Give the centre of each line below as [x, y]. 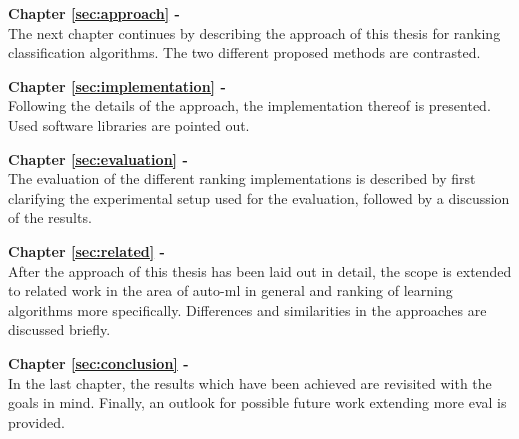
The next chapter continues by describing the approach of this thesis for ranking [254, 32]
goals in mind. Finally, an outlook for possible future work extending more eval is [257, 402]
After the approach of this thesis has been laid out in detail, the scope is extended [260, 270]
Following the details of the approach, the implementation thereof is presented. [249, 105]
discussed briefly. [59, 329]
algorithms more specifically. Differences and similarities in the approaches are [247, 309]
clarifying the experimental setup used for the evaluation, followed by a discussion [259, 197]
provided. [36, 421]
